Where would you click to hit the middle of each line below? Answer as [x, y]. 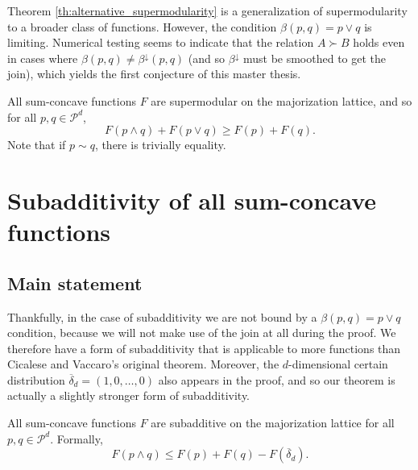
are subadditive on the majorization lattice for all [273, 423]
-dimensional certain [338, 364]
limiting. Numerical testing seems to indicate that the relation [161, 42]
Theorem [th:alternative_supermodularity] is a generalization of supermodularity [207, 10]
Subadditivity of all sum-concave [192, 200]
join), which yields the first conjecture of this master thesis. [154, 74]
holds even [379, 42]
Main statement [75, 283]
